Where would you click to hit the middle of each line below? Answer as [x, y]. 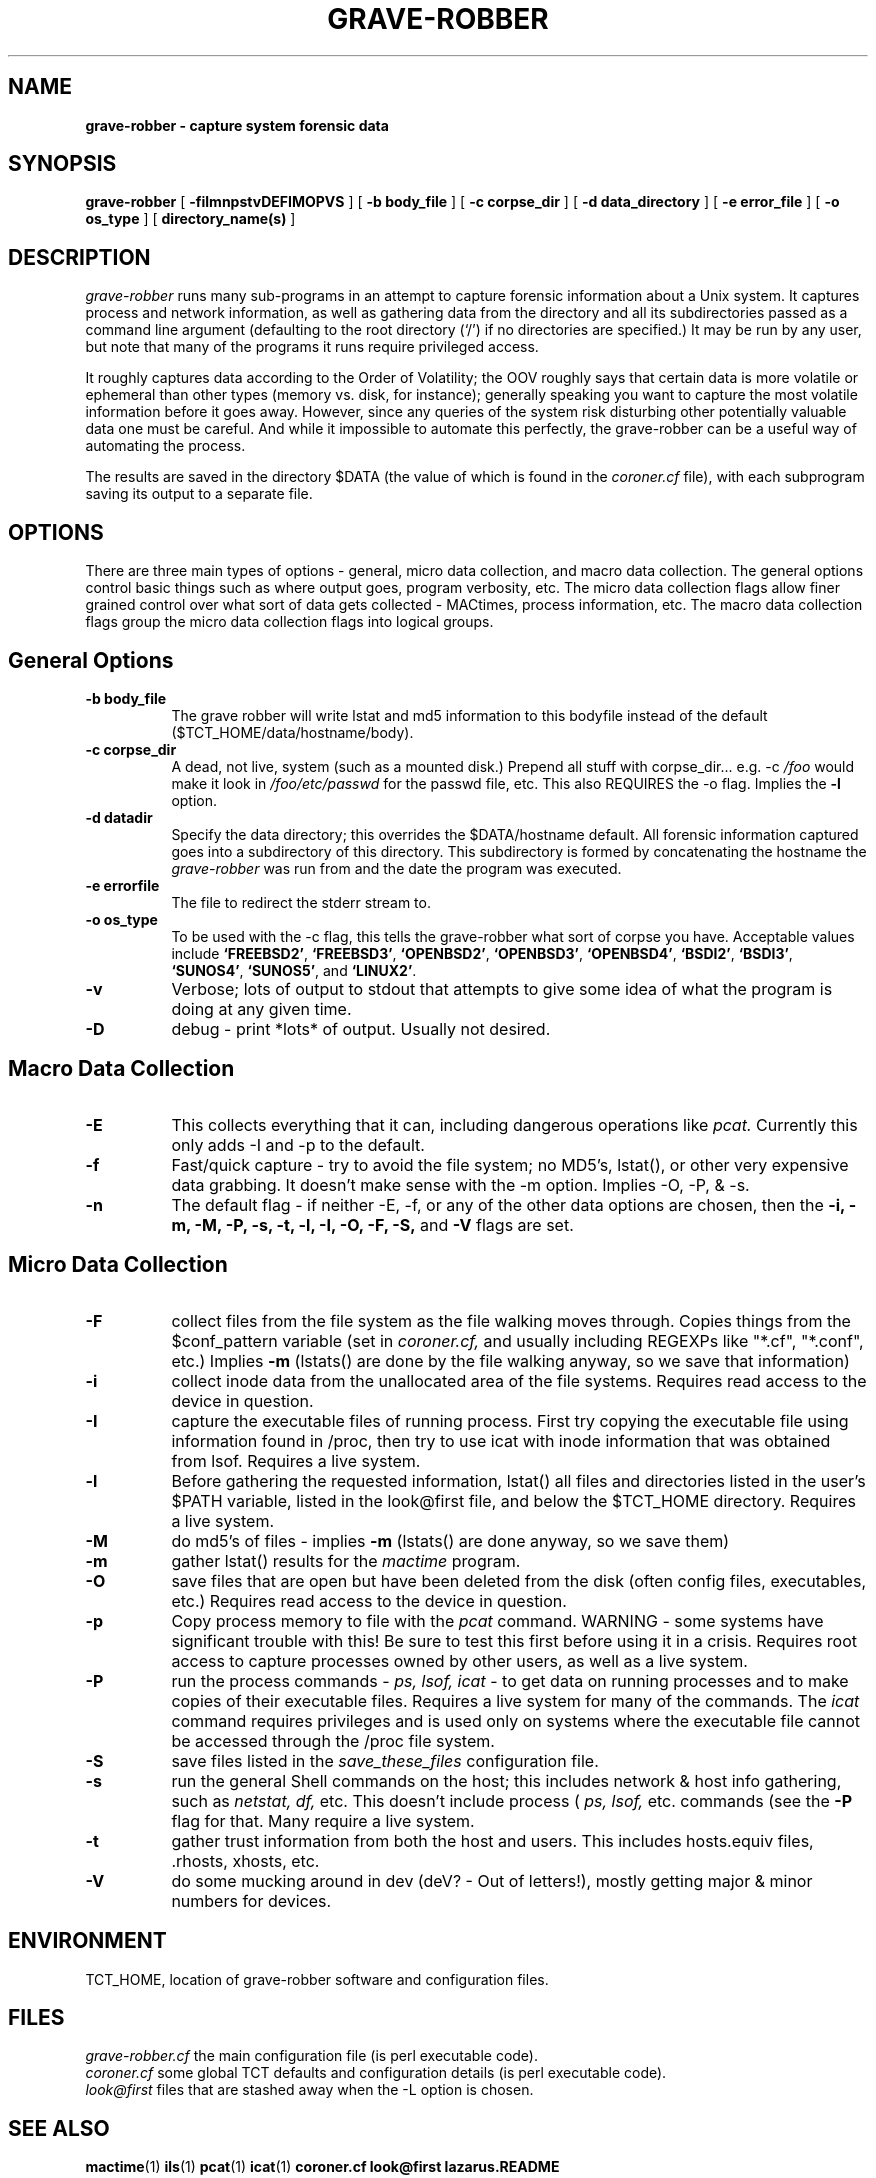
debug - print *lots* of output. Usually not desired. [361, 1028]
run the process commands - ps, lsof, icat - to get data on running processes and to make [510, 1680]
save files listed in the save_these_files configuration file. [385, 1760]
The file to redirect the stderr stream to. [301, 902]
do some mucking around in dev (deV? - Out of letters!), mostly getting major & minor [492, 1880]
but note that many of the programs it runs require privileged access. [312, 347]
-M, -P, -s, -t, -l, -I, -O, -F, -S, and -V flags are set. [384, 1224]
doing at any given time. [261, 1008]
